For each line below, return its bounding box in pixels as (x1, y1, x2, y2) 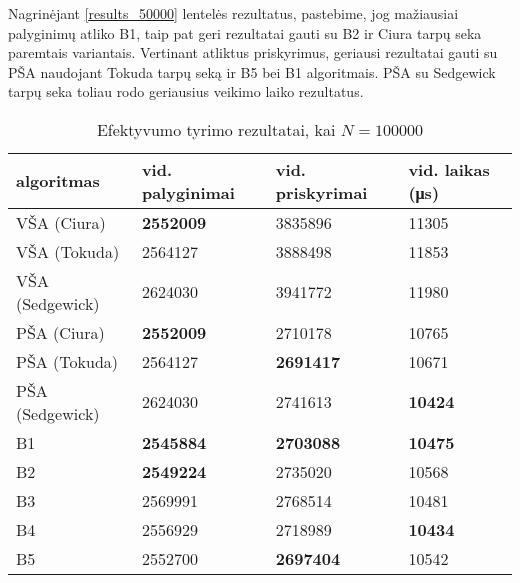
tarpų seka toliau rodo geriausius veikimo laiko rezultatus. (8, 81, 364, 102)
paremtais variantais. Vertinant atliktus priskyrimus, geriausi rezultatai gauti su (8, 42, 498, 63)
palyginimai (141, 180, 235, 204)
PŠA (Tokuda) (16, 349, 119, 373)
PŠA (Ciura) (16, 320, 105, 344)
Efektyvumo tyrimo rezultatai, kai (96, 117, 336, 141)
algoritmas (16, 169, 100, 193)
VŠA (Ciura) (16, 210, 106, 234)
